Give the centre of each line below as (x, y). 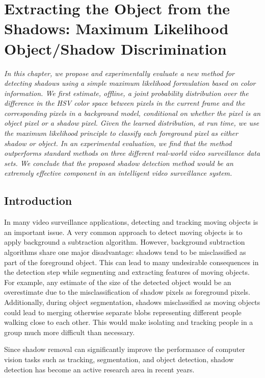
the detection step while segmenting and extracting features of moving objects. (127, 272)
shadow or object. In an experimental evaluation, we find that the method (118, 143)
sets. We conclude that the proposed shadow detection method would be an (119, 163)
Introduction (38, 200)
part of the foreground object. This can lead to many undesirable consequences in (131, 262)
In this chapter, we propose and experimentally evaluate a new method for (120, 73)
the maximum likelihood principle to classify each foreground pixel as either (121, 133)
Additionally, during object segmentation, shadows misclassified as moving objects (132, 302)
